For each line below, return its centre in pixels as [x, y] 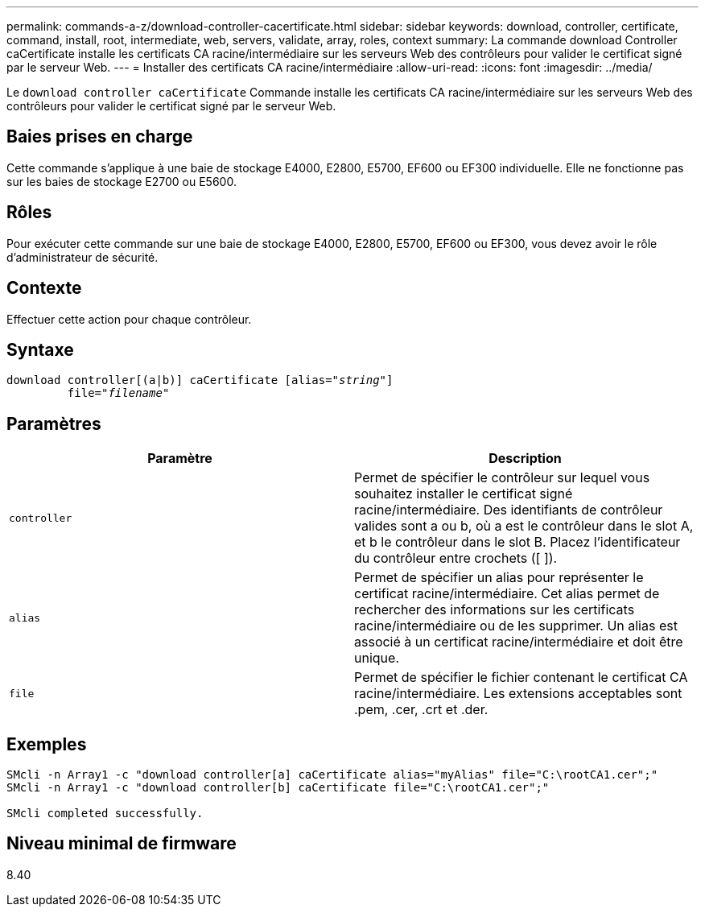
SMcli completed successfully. [105, 814]
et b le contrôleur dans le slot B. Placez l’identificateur [517, 542]
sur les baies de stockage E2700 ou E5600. [122, 181]
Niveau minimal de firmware [122, 844]
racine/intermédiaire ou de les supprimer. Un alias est [516, 626]
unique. [377, 658]
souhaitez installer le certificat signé [464, 494]
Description [525, 459]
